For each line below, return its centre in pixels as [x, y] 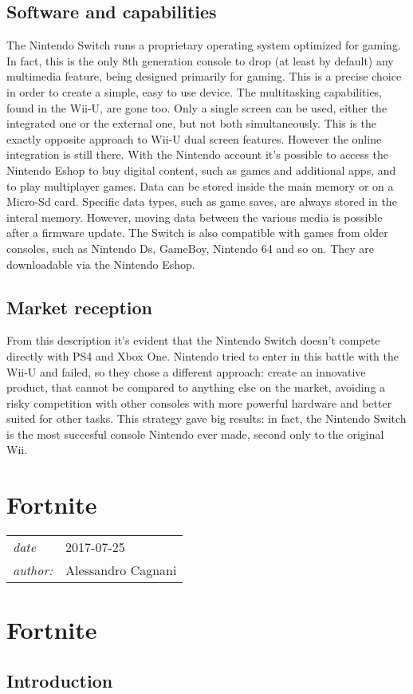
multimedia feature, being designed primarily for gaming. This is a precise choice [204, 76]
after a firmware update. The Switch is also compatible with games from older [197, 233]
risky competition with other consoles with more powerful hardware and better [199, 402]
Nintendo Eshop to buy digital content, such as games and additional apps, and [201, 170]
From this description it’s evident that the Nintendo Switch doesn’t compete [193, 340]
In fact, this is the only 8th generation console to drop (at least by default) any [200, 60]
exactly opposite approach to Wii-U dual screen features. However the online [194, 138]
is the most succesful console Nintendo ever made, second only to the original [195, 434]
